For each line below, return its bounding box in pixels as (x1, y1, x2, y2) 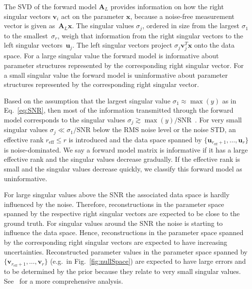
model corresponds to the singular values (4, 114, 125, 124)
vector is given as (4, 20, 55, 31)
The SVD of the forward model (4, 1, 97, 11)
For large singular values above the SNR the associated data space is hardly (4, 189, 230, 200)
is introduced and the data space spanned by (68, 134, 202, 144)
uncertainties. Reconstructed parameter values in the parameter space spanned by (4, 246, 248, 256)
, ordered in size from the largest (142, 20, 239, 31)
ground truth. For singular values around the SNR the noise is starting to (4, 218, 223, 228)
